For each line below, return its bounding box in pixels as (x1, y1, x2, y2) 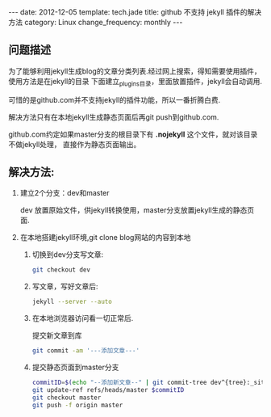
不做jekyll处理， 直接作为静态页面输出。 (8, 139, 141, 149)
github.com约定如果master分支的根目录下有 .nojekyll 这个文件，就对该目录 (8, 129, 258, 139)
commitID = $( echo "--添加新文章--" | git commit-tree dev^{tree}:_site (31, 378, 269, 387)
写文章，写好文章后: (31, 281, 98, 292)
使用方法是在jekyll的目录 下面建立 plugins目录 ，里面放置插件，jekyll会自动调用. (8, 76, 263, 88)
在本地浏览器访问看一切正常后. (31, 314, 134, 323)
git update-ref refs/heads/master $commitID (31, 385, 185, 394)
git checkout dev (31, 266, 91, 274)
